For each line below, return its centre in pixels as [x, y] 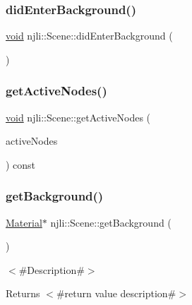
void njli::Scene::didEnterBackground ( [89, 36]
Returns [23, 293]
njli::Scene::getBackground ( [111, 222]
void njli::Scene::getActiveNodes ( [78, 117]
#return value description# [116, 293]
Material [24, 222]
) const [21, 164]
